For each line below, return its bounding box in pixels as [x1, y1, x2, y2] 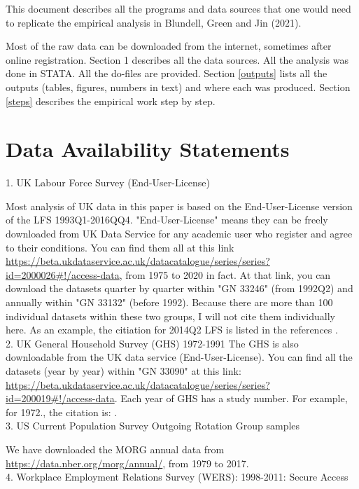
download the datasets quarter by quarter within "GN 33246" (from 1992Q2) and [6, 281, 353, 296]
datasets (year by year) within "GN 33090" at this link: [6, 364, 241, 378]
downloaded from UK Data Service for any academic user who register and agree [6, 226, 353, 241]
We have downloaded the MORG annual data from [6, 441, 225, 456]
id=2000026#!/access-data [6, 267, 120, 282]
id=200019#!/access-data [6, 391, 115, 406]
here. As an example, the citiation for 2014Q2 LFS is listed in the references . [6, 322, 338, 337]
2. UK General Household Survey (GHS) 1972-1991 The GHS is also [6, 336, 299, 350]
